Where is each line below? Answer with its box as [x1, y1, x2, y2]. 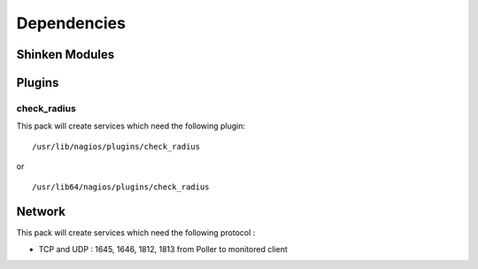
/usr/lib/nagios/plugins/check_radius [32, 142, 201, 151]
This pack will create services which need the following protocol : [16, 227, 256, 238]
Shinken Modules [16, 47, 115, 62]
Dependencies [16, 13, 126, 33]
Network [16, 204, 66, 219]
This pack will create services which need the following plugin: [16, 120, 245, 132]
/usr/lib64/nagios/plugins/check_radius [32, 181, 210, 192]
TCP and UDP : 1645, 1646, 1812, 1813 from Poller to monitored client [38, 243, 288, 254]
